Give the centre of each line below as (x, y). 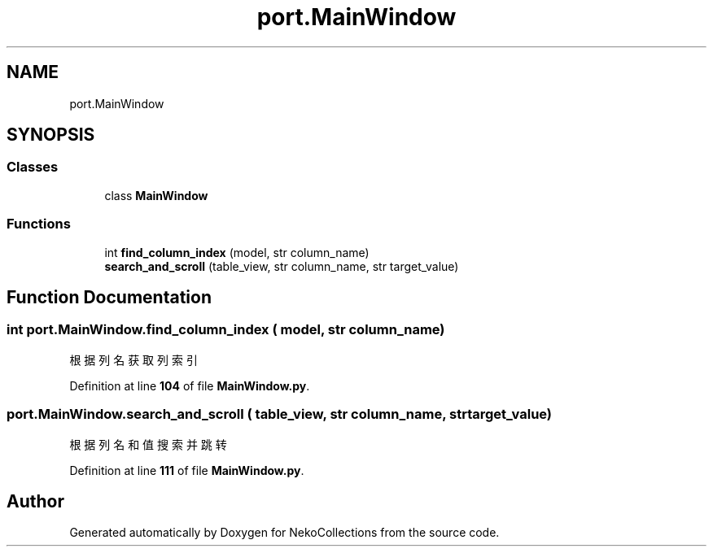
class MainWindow (156, 195)
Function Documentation (109, 297)
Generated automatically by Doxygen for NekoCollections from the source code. (284, 533)
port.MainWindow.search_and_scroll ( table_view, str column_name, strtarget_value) (280, 414)
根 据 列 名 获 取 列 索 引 (133, 359)
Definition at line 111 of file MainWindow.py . (187, 470)
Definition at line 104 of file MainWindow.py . (190, 385)
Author (35, 501)
